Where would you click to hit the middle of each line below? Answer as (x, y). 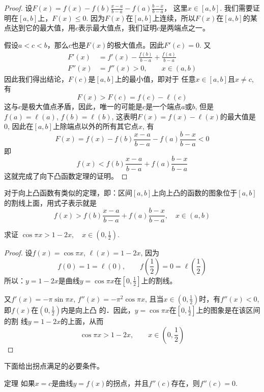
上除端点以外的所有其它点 (95, 126)
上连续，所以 (174, 18)
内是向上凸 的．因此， (98, 309)
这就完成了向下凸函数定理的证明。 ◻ (66, 175)
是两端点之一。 (185, 28)
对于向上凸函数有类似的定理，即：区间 (68, 193)
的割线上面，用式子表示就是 (50, 202)
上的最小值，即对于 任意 (155, 78)
